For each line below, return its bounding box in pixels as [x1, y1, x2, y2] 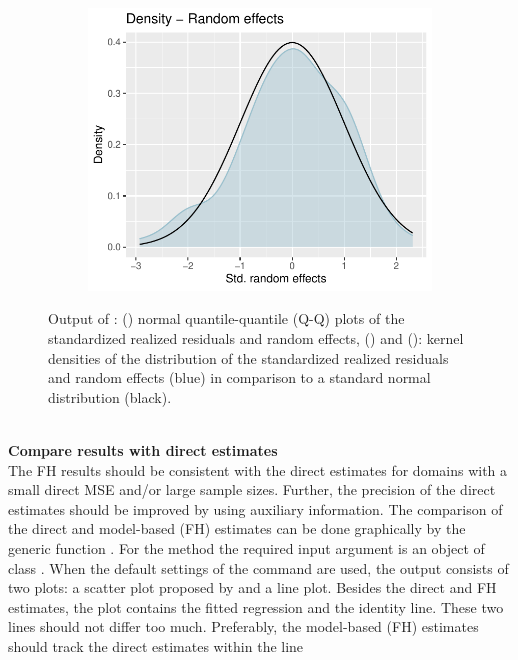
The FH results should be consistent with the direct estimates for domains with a [8, 459, 508, 480]
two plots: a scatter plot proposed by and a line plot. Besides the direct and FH [8, 577, 497, 598]
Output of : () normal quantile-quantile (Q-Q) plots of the [48, 308, 405, 329]
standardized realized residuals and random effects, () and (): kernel [48, 328, 464, 349]
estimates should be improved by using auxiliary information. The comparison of [8, 498, 503, 519]
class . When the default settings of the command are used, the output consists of [8, 557, 509, 578]
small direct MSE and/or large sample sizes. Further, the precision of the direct [8, 479, 496, 500]
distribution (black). [48, 386, 172, 407]
